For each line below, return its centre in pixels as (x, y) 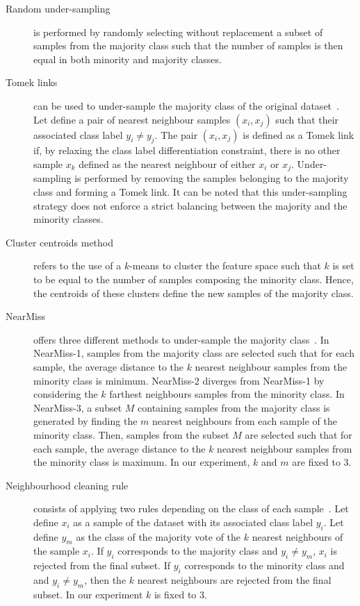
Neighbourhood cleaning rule (67, 485)
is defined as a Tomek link (298, 134)
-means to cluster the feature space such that (225, 266)
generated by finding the (85, 421)
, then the (105, 580)
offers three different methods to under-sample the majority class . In (181, 339)
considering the (66, 394)
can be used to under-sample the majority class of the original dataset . (186, 105)
